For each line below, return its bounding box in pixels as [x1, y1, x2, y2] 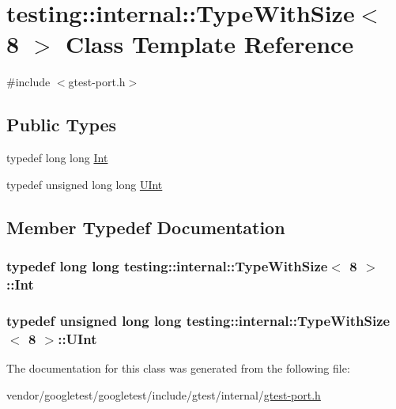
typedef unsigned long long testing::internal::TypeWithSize [6, 310, 390, 330]
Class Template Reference [65, 28, 354, 60]
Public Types [6, 112, 117, 137]
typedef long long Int [6, 150, 108, 166]
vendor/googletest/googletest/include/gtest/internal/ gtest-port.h [6, 386, 321, 403]
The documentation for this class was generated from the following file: [6, 359, 350, 376]
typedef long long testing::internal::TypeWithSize [6, 256, 328, 275]
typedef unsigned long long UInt [6, 176, 163, 192]
